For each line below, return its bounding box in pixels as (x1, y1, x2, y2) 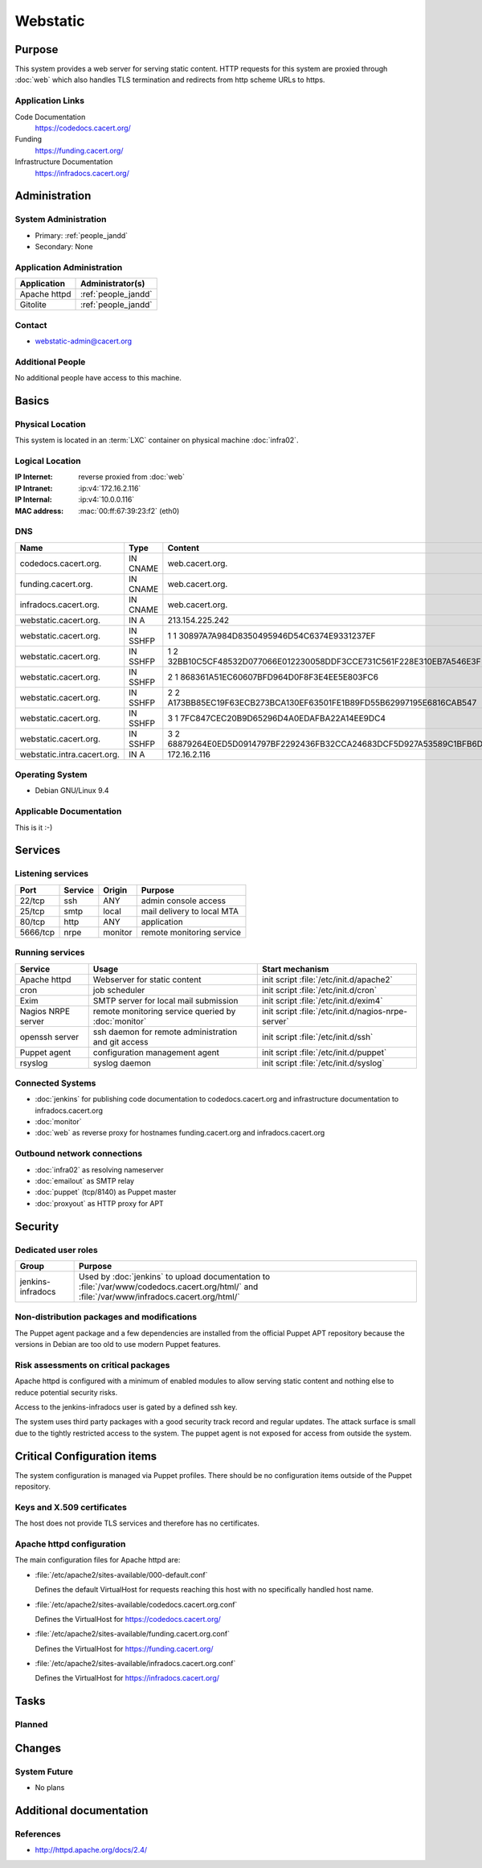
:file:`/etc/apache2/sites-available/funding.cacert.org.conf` (35, 1629, 231, 1639)
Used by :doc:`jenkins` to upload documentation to (79, 1271, 271, 1282)
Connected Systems (14, 1078, 96, 1089)
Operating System (14, 769, 88, 780)
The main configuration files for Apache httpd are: (14, 1555, 181, 1565)
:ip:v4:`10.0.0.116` (78, 495, 135, 504)
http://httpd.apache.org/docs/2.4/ (35, 1845, 148, 1855)
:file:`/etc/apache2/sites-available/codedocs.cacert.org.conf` (35, 1599, 238, 1609)
